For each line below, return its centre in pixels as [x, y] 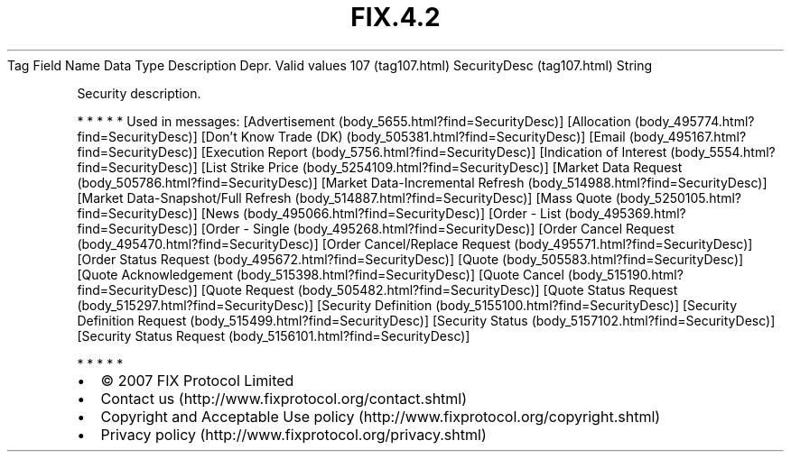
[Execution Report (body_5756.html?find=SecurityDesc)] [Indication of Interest [434, 151]
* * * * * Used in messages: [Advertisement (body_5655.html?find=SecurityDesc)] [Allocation [354, 121]
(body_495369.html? [625, 213]
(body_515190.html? [625, 274]
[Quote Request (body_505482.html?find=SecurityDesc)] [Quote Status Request [439, 289]
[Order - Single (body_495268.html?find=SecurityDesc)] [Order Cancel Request [437, 228]
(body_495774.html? [694, 121]
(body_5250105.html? [678, 197]
